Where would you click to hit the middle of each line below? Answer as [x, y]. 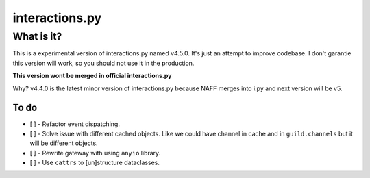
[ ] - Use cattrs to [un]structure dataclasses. [95, 163]
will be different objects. [64, 143]
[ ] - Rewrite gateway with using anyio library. [95, 153]
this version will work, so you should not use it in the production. [103, 63]
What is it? [37, 36]
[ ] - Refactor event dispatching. [75, 124]
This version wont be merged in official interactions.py [92, 76]
